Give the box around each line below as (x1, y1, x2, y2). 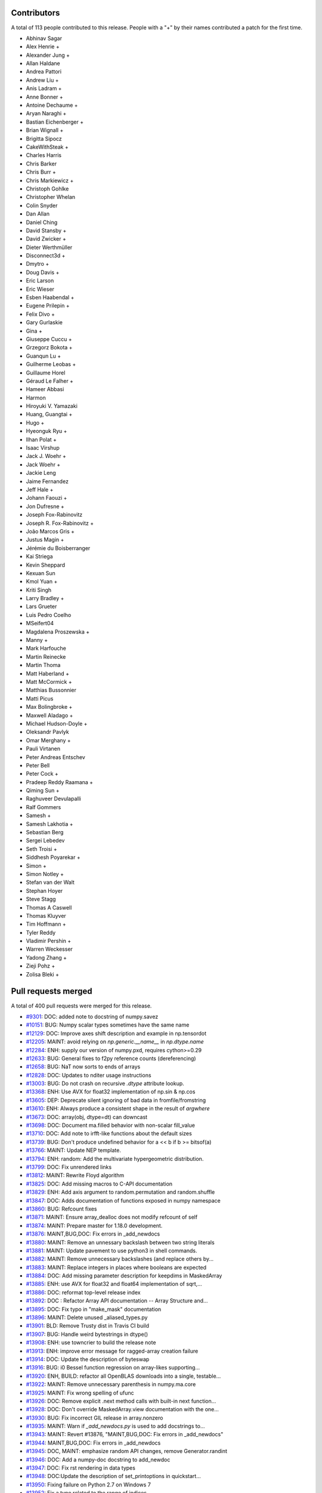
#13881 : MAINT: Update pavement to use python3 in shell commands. (26, 1247, 197, 1254)
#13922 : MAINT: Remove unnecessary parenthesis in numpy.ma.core (26, 1381, 196, 1388)
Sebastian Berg (26, 829, 64, 836)
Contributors (11, 8, 60, 18)
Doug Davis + (26, 269, 60, 276)
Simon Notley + (26, 870, 64, 877)
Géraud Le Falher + (26, 377, 74, 385)
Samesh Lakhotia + (26, 820, 74, 827)
